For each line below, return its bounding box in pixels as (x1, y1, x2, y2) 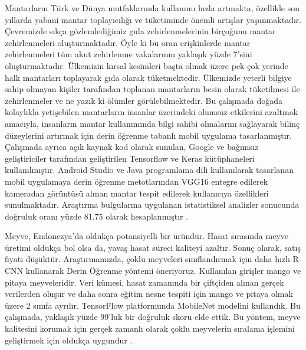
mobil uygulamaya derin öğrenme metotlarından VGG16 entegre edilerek (5, 175, 268, 187)
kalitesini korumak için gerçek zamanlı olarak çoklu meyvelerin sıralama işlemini (5, 322, 295, 335)
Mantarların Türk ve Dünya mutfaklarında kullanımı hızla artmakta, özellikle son (5, 2, 300, 14)
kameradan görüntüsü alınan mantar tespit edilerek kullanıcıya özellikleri (5, 187, 269, 199)
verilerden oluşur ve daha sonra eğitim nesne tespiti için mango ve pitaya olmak (5, 287, 293, 300)
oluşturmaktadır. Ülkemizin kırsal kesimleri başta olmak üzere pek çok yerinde (5, 59, 288, 71)
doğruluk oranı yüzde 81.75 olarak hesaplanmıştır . (5, 210, 189, 222)
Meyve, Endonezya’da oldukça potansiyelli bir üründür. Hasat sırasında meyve (5, 230, 288, 242)
